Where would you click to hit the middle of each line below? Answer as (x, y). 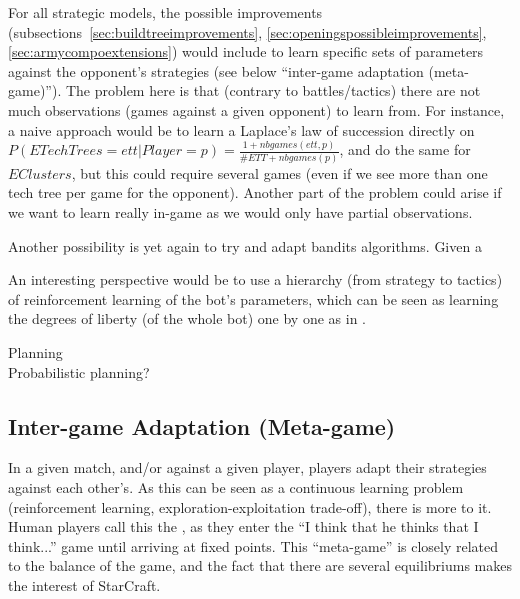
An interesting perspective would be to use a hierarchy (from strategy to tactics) (255, 279)
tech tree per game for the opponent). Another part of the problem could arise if (255, 192)
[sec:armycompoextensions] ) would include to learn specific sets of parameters (246, 51)
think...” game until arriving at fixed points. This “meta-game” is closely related (253, 545)
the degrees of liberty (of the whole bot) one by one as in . (187, 318)
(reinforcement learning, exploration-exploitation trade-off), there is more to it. (250, 506)
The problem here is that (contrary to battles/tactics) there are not (273, 90)
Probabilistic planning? (79, 371)
